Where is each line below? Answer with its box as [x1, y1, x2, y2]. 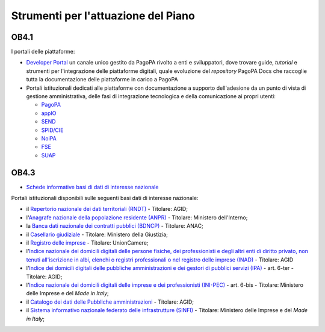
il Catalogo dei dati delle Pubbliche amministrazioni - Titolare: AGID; [26, 298, 194, 305]
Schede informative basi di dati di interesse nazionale [26, 183, 159, 190]
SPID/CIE [41, 127, 64, 134]
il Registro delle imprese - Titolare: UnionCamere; [26, 239, 149, 246]
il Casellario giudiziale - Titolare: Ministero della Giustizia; [26, 231, 168, 238]
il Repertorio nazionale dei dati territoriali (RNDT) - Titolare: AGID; [26, 205, 188, 213]
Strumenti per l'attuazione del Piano [11, 9, 195, 22]
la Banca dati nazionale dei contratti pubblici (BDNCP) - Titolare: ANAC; [26, 222, 204, 230]
